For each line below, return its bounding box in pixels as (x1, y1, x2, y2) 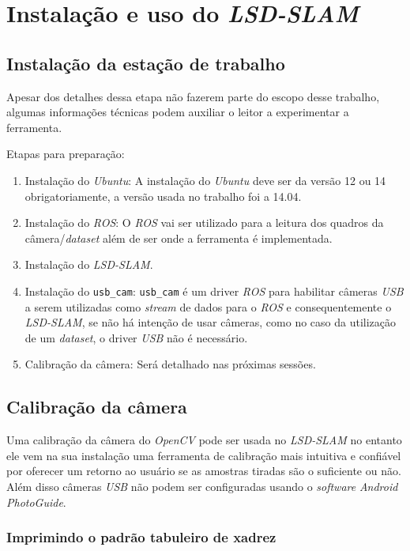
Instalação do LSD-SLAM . (24, 256, 153, 273)
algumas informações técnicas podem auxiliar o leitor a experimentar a (6, 104, 349, 120)
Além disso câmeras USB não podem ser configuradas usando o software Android (6, 477, 398, 494)
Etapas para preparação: (6, 145, 125, 162)
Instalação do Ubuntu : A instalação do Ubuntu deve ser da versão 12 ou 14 (24, 172, 386, 188)
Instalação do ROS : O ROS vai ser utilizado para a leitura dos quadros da (24, 214, 384, 231)
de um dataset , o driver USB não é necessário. (24, 329, 248, 345)
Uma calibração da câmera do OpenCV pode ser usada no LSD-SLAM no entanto (6, 432, 402, 448)
